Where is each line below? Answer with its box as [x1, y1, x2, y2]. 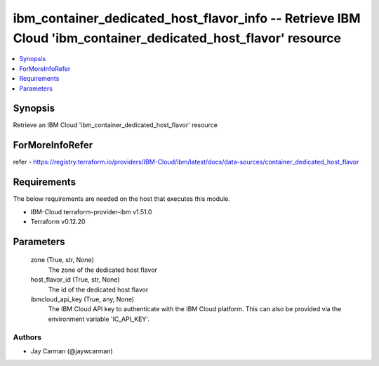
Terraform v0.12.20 [30, 218, 86, 226]
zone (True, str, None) [30, 256, 94, 264]
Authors [13, 332, 42, 342]
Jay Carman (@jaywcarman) [30, 346, 114, 355]
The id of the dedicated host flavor [48, 285, 149, 294]
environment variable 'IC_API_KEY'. [48, 315, 150, 323]
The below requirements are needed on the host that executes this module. [13, 195, 231, 203]
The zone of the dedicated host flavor [48, 266, 158, 274]
